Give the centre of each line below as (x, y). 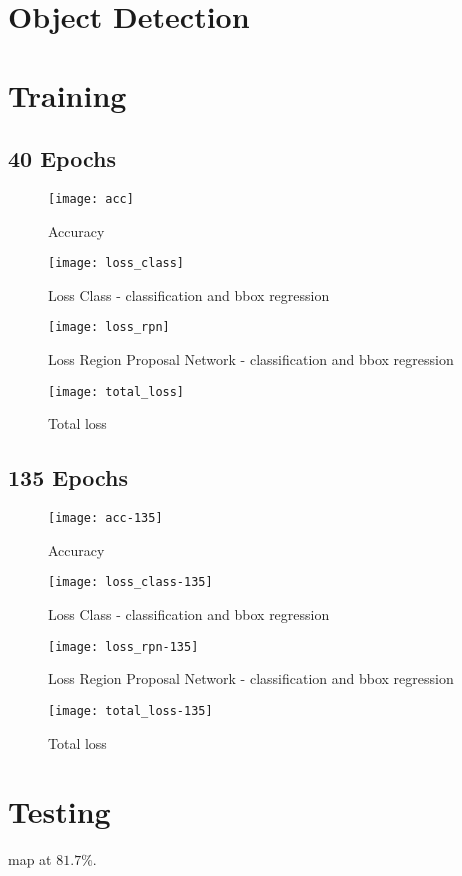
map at (30, 859)
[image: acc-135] (105, 518)
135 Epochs (68, 477)
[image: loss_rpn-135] (123, 646)
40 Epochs (62, 158)
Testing (59, 811)
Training (67, 94)
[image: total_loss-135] (130, 710)
